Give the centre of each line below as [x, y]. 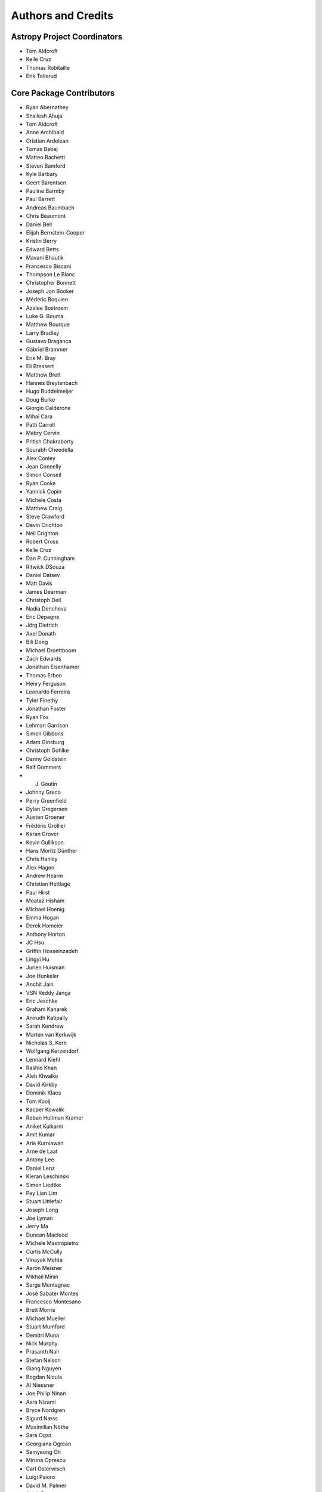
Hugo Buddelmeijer [50, 392]
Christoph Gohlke [47, 750]
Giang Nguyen [44, 1368]
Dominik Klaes [44, 1093]
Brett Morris [41, 1310]
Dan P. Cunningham [50, 559]
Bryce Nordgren [46, 1410]
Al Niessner [40, 1385]
